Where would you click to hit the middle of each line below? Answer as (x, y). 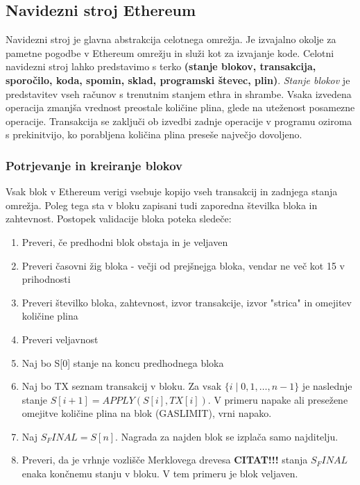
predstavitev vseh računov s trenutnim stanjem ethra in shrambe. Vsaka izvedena (179, 93)
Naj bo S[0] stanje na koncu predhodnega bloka (123, 362)
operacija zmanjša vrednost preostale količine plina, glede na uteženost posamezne (180, 107)
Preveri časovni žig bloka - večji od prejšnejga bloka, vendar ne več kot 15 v (183, 265)
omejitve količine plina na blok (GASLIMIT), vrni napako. (147, 413)
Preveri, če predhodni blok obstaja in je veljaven (125, 241)
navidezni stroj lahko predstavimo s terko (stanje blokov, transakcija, (161, 66)
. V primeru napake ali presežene (278, 399)
